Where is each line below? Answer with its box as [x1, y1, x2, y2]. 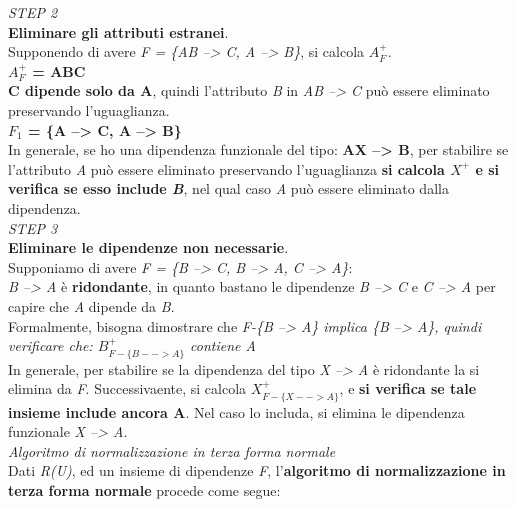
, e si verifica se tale [339, 378, 477, 399]
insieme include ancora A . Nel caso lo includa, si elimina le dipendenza [8, 401, 465, 422]
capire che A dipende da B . [8, 295, 175, 316]
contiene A [190, 335, 256, 356]
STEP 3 [8, 217, 58, 238]
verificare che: [8, 335, 93, 356]
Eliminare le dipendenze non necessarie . [8, 237, 289, 258]
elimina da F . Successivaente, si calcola [8, 378, 247, 399]
